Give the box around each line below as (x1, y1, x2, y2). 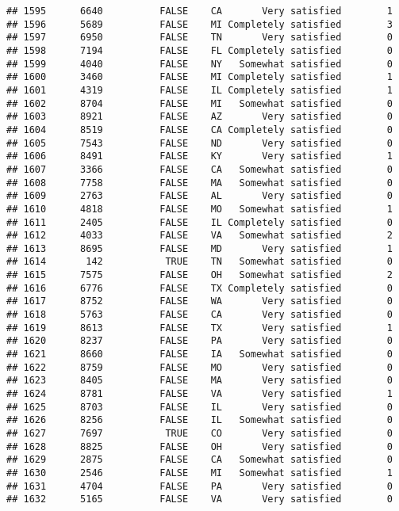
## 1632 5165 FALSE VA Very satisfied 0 (6, 494, 393, 505)
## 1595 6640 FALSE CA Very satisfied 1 (6, 6, 393, 17)
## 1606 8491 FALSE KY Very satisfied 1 (6, 151, 393, 162)
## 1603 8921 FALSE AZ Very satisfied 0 (6, 111, 393, 123)
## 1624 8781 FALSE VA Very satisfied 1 (6, 388, 393, 400)
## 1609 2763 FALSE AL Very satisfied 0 (6, 190, 393, 202)
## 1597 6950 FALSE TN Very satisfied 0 (6, 32, 393, 44)
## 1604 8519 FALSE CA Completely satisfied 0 (6, 124, 393, 135)
